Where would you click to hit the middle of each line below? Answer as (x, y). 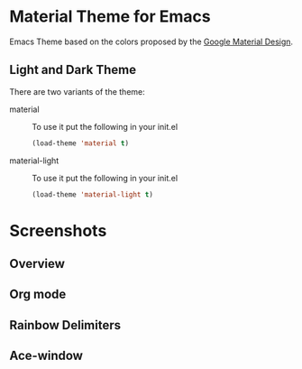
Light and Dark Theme (73, 70)
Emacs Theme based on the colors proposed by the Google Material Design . (151, 42)
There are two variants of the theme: (78, 91)
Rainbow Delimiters (65, 325)
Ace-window (46, 356)
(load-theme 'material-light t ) (92, 194)
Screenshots (58, 231)
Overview (37, 264)
